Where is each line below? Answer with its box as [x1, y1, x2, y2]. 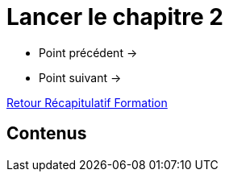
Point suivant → [39, 70, 122, 85]
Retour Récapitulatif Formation [6, 95, 168, 110]
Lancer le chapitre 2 [6, 3, 223, 31]
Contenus [6, 123, 87, 144]
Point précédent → [39, 45, 138, 60]
